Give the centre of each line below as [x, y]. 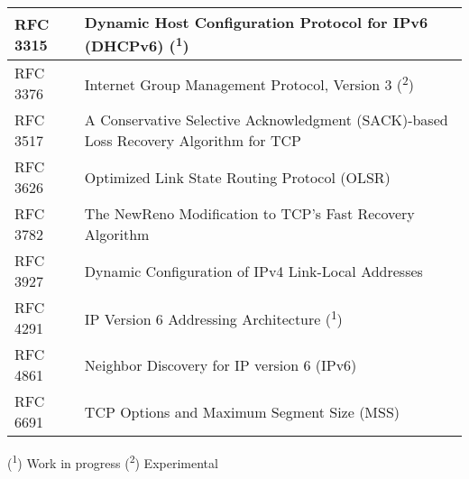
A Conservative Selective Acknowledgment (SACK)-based [266, 120]
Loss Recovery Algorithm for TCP [193, 141]
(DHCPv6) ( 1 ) [137, 45]
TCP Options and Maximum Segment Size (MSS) [242, 411]
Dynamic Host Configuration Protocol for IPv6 [256, 22]
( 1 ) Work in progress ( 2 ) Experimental [113, 461]
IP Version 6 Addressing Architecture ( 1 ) [213, 318]
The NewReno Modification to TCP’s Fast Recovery [249, 214]
